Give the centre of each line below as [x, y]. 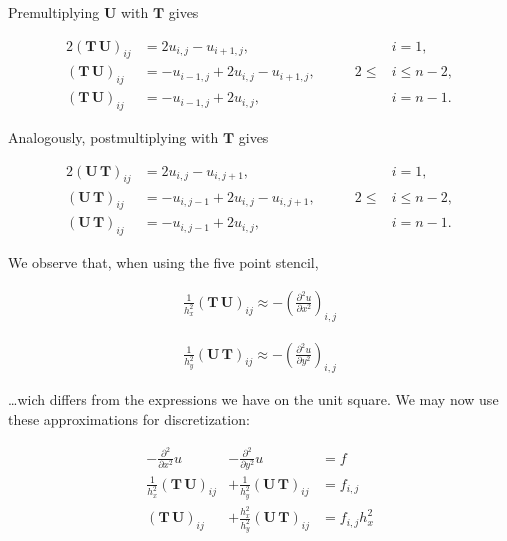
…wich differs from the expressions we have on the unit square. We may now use [253, 399]
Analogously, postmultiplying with [113, 137]
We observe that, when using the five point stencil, [163, 262]
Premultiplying [54, 12]
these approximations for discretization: [129, 419]
